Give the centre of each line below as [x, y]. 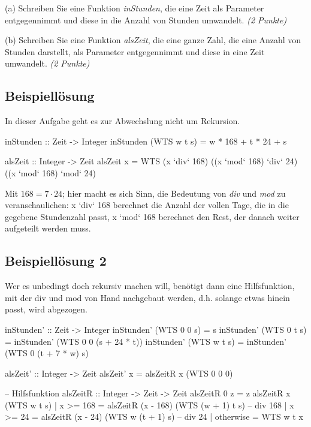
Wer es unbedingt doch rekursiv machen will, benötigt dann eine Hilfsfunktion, [150, 286]
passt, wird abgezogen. [46, 309]
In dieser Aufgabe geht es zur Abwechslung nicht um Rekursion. [123, 121]
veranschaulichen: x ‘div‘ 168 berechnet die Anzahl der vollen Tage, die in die [147, 205]
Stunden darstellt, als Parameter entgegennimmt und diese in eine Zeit [135, 51]
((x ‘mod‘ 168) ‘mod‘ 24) [51, 172]
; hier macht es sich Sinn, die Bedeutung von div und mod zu [174, 193]
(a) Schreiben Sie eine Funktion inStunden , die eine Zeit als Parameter [135, 8]
